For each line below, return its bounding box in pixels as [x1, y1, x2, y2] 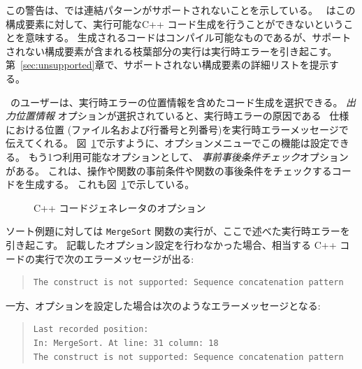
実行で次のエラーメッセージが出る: [34, 251, 194, 266]
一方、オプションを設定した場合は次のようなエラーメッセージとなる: [6, 298, 321, 312]
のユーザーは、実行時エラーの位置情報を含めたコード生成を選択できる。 [10, 94, 343, 109]
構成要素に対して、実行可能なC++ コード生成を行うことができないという [6, 16, 344, 31]
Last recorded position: [33, 324, 149, 335]
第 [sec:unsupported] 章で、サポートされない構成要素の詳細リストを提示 [6, 57, 329, 72]
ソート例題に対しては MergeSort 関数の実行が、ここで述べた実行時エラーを [6, 224, 350, 238]
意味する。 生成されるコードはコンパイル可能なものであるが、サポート [24, 30, 352, 45]
